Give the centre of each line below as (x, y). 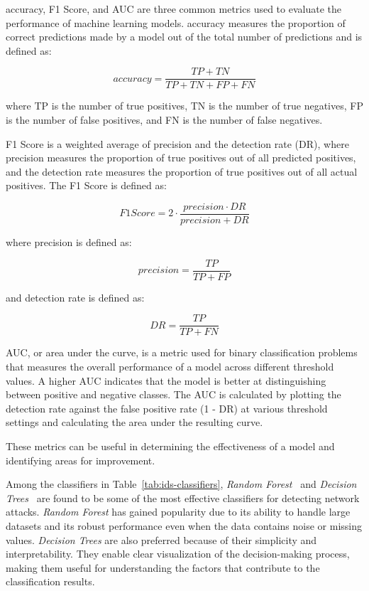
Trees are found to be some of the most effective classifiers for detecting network (183, 497)
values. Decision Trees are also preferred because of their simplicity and (161, 539)
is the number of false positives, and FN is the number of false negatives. (164, 120)
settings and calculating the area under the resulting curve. (134, 422)
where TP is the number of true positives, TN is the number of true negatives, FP (184, 106)
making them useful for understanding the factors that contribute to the (163, 567)
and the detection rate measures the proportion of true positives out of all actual (182, 171)
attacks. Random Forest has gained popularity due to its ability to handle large (178, 512)
